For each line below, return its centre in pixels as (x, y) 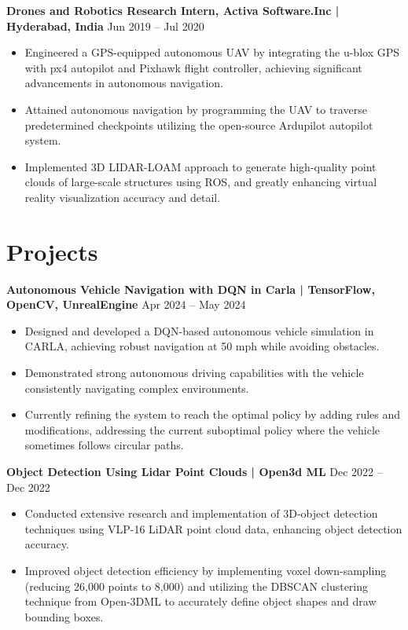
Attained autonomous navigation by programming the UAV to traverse (196, 109)
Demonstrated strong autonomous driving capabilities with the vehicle (194, 373)
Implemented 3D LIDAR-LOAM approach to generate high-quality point (200, 166)
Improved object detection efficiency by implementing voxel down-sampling (206, 570)
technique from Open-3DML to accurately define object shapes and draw (200, 601)
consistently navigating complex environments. (137, 388)
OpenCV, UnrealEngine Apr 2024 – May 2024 (126, 304)
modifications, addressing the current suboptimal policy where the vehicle (202, 429)
